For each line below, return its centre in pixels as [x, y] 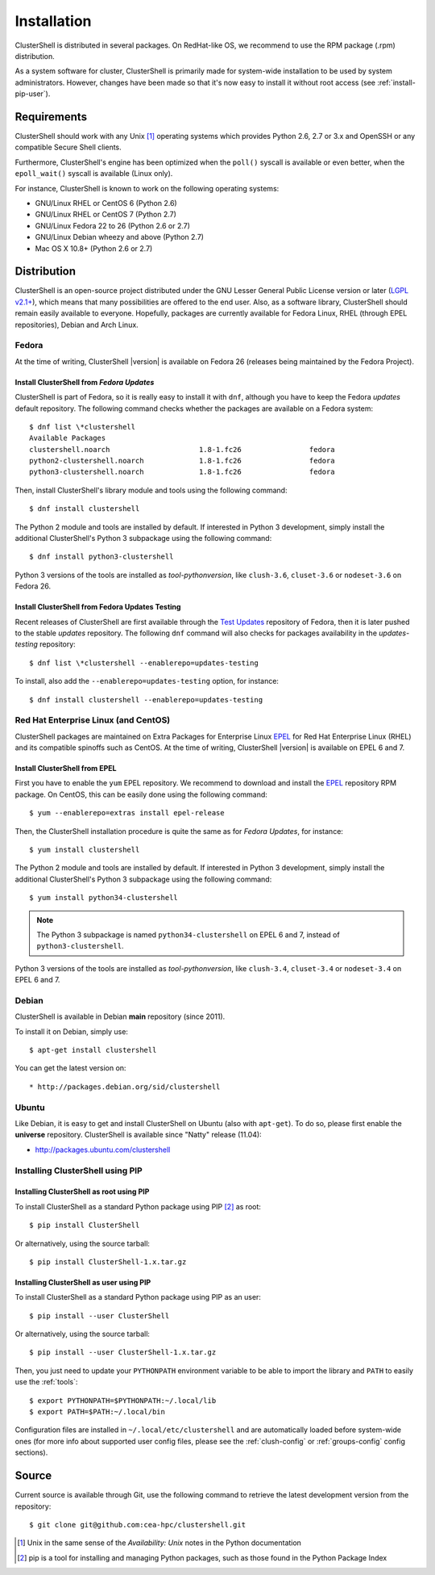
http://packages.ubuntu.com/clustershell [103, 1150]
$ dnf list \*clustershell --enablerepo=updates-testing [144, 663]
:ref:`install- [397, 82]
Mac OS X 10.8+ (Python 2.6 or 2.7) [94, 248]
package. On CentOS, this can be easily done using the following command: [141, 794]
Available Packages [68, 438]
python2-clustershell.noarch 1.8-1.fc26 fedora [182, 461]
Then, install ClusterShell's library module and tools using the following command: [151, 490]
